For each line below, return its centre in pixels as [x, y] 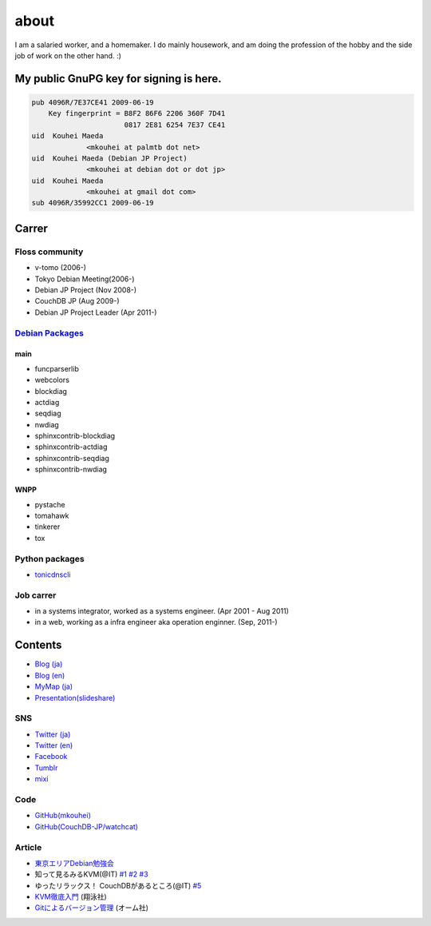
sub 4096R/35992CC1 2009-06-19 [93, 203]
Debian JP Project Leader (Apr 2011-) [96, 312]
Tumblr [46, 768]
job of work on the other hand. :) [68, 55]
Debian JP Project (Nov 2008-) [86, 290]
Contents [38, 645]
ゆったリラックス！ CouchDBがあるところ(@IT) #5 [118, 885]
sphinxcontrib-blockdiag [75, 436]
